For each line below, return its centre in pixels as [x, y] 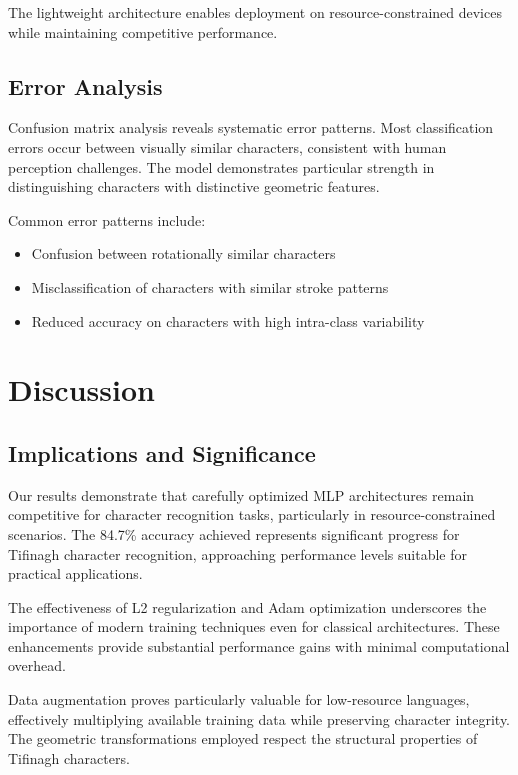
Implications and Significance [162, 452]
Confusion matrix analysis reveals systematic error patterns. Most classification [251, 127]
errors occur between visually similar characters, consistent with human [227, 146]
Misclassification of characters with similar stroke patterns [210, 286]
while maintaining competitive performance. [143, 31]
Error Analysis [85, 85]
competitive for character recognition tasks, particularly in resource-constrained [252, 514]
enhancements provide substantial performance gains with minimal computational [259, 645]
